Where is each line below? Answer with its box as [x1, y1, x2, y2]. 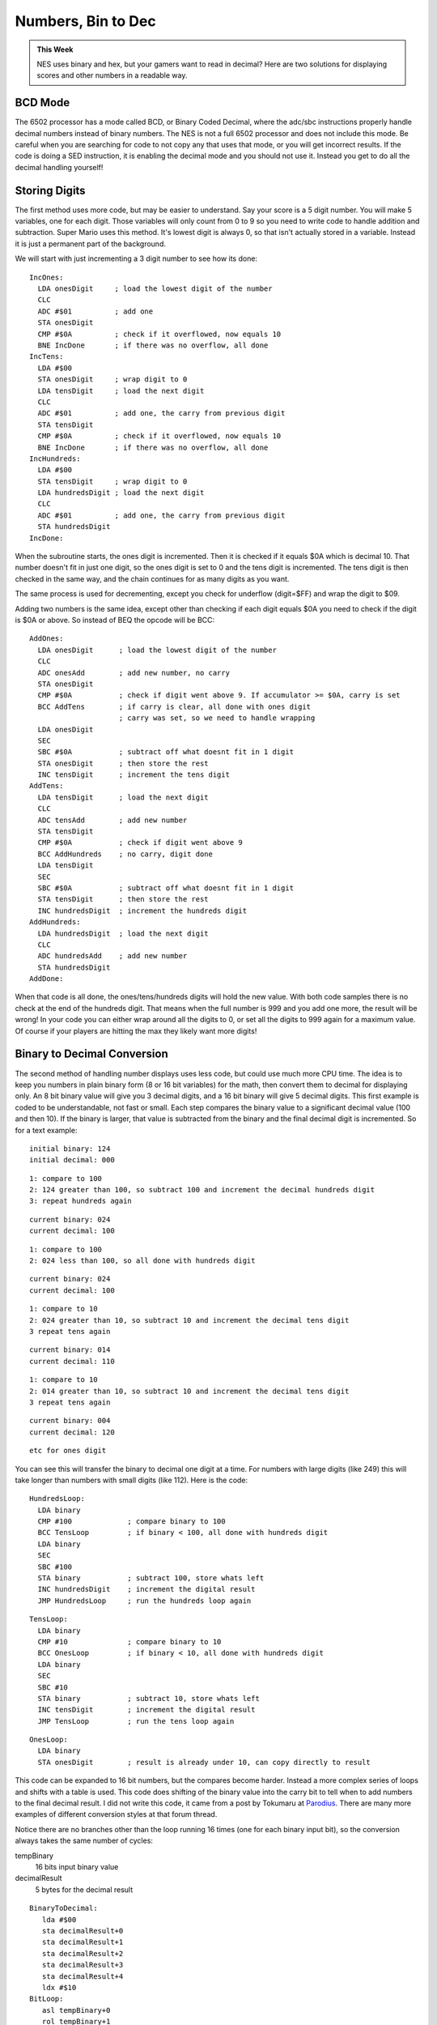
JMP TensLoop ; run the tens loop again [37, 1716, 235, 1725]
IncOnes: [29, 272, 64, 282]
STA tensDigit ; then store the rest [37, 895, 210, 904]
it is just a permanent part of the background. [15, 239, 166, 249]
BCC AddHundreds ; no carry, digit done [37, 849, 214, 859]
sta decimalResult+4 [41, 1972, 124, 1980]
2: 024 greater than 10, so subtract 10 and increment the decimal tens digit [29, 1315, 350, 1324]
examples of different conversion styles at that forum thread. [15, 1810, 218, 1819]
